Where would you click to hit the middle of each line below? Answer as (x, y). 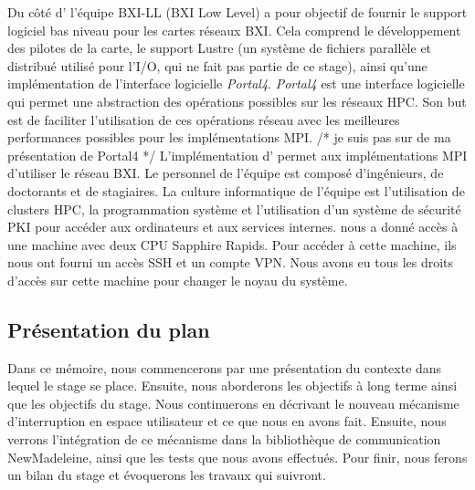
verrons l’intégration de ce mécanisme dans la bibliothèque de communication (224, 439)
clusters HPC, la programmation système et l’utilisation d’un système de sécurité (234, 209)
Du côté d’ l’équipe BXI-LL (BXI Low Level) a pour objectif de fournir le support (237, 12)
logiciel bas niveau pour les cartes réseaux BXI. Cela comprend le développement (234, 30)
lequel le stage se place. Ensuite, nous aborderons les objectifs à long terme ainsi (232, 386)
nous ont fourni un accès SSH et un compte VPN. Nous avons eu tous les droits (231, 262)
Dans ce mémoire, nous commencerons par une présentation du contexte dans (225, 367)
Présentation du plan (109, 329)
